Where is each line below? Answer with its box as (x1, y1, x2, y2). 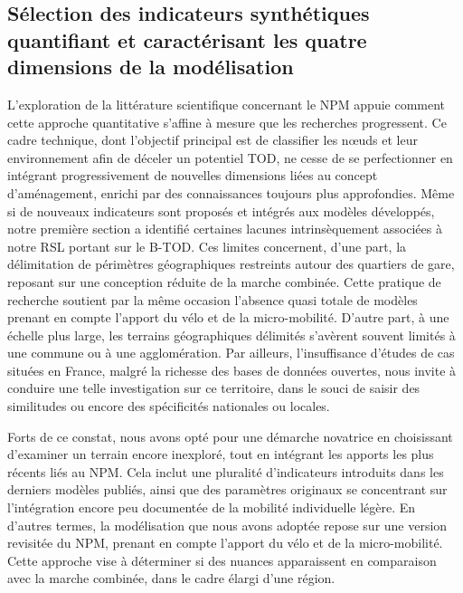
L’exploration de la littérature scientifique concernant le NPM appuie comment (7, 94, 446, 113)
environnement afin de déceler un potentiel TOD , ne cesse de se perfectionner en (7, 148, 453, 167)
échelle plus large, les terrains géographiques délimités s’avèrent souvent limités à (7, 325, 456, 344)
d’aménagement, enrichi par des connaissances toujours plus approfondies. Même (7, 183, 455, 202)
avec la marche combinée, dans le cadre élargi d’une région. (7, 569, 335, 588)
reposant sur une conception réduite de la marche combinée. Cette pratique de (7, 272, 441, 291)
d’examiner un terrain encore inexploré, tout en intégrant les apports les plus (7, 445, 434, 464)
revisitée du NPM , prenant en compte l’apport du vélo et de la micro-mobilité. (7, 533, 443, 552)
